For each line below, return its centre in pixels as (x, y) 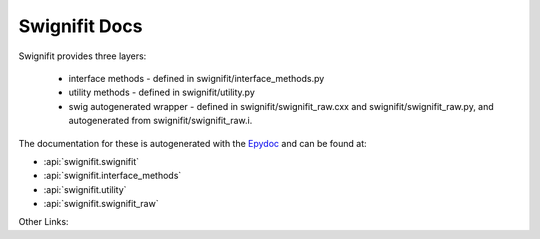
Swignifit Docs (80, 26)
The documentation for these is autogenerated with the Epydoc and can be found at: (192, 143)
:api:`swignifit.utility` (85, 189)
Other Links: (43, 222)
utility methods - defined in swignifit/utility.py (161, 92)
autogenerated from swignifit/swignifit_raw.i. (160, 121)
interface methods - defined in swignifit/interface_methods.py (196, 78)
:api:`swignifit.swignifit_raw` (101, 204)
